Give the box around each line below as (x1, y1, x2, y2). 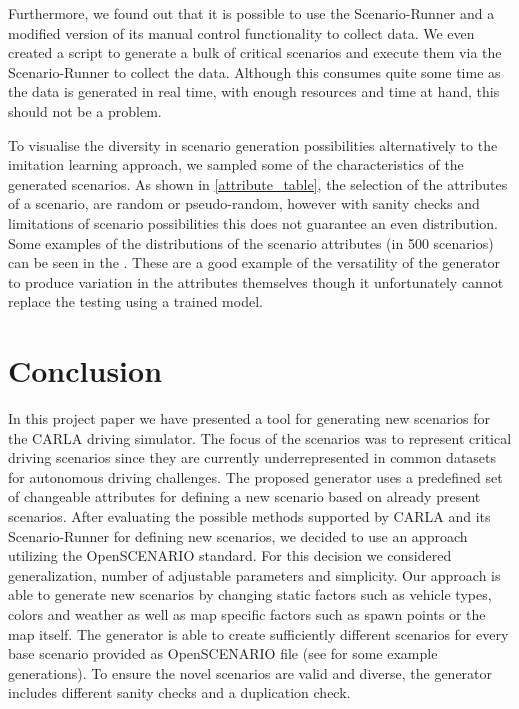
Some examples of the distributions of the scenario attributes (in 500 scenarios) (8, 232, 494, 253)
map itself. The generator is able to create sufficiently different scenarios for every (8, 623, 509, 644)
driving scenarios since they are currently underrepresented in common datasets (8, 447, 497, 468)
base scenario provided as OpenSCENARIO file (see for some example (8, 643, 438, 664)
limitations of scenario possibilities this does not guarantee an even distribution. (8, 212, 498, 233)
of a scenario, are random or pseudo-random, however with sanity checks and (8, 193, 480, 214)
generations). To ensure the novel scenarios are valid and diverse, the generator (8, 662, 493, 683)
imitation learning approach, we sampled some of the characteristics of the (8, 154, 464, 175)
